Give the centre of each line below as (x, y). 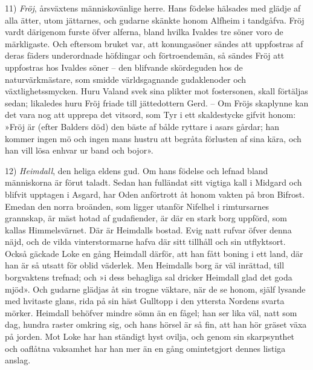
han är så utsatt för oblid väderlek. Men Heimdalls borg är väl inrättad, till (145, 265)
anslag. (18, 360)
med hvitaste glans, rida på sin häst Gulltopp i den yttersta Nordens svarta (145, 301)
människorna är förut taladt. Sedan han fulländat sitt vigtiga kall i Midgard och (153, 182)
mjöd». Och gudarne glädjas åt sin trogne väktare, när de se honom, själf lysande (155, 289)
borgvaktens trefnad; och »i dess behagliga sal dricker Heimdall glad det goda (149, 277)
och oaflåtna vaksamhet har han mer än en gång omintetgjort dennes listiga (145, 348)
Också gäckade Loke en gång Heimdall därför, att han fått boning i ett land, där (154, 253)
